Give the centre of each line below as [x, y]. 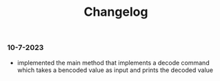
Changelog [116, 12]
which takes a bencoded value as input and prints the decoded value [115, 70]
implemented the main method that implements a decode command [113, 62]
